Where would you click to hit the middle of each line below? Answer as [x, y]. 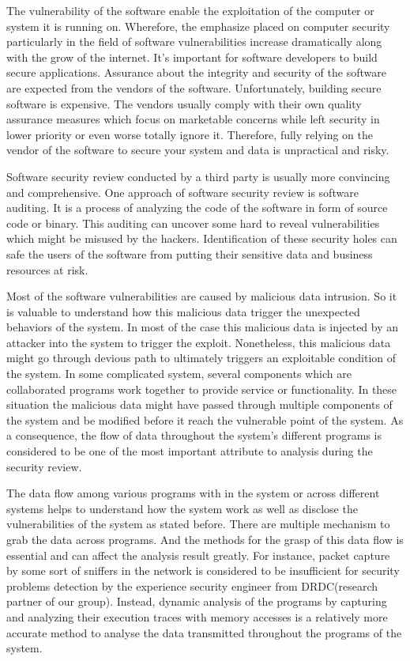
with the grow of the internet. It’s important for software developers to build [192, 57]
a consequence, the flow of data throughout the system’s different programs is [194, 435]
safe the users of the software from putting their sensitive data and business [190, 253]
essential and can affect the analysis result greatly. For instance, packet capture [198, 555]
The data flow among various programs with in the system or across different [193, 493]
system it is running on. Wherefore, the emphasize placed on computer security [198, 26]
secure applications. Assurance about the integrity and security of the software [196, 72]
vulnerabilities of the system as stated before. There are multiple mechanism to [198, 524]
